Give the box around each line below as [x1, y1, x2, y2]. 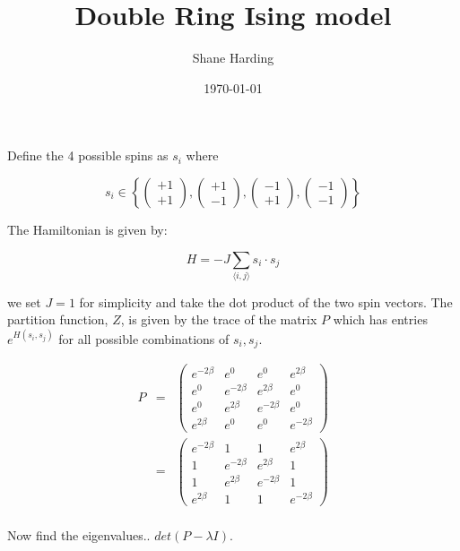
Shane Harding [192, 48, 274, 67]
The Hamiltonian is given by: [7, 220, 168, 238]
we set [7, 292, 41, 311]
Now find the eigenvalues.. [7, 526, 151, 545]
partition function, [7, 310, 108, 329]
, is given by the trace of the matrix [120, 310, 317, 329]
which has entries [333, 310, 428, 329]
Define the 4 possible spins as [7, 146, 169, 165]
